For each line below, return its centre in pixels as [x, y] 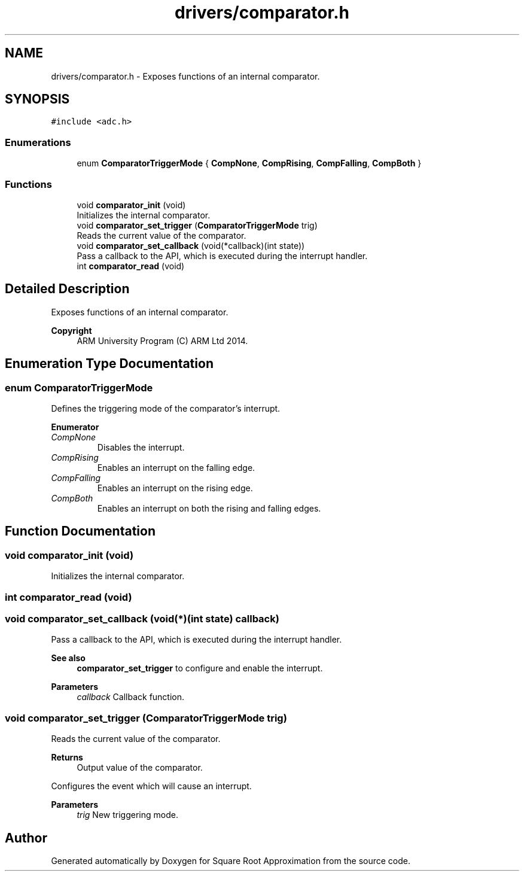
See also [68, 658]
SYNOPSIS [37, 99]
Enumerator [75, 427]
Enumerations [38, 142]
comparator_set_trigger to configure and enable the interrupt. [200, 668]
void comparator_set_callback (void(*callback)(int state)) [191, 245]
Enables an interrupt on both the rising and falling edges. [209, 508]
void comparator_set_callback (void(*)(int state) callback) [142, 618]
